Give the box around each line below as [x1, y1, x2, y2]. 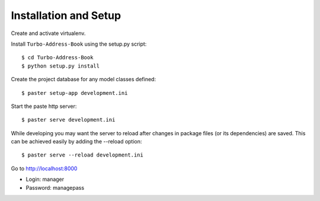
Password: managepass [25, 184, 85, 191]
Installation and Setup [11, 9, 121, 22]
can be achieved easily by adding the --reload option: [11, 138, 142, 145]
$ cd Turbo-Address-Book [21, 54, 94, 61]
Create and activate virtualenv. [11, 30, 86, 37]
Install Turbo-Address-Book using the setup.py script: [11, 40, 147, 47]
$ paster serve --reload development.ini [21, 152, 143, 158]
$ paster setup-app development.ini [21, 90, 128, 96]
